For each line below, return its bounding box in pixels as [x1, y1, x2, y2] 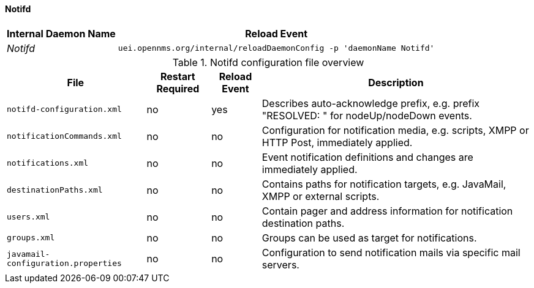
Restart [160, 70, 195, 83]
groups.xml [7, 233, 55, 243]
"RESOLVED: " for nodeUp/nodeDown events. [261, 109, 472, 122]
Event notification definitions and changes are [261, 150, 473, 163]
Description [368, 76, 424, 89]
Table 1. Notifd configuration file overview [172, 56, 364, 68]
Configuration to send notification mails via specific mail [261, 246, 521, 259]
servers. [261, 258, 299, 271]
